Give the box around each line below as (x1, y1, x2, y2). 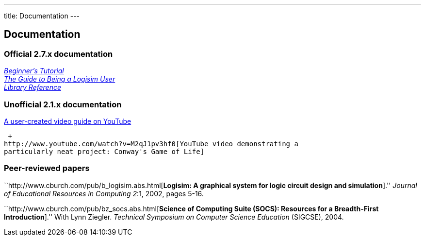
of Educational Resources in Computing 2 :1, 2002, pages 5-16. (4, 189, 204, 198)
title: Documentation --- (4, 12, 80, 20)
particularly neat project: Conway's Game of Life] (4, 147, 205, 155)
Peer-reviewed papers (4, 163, 90, 173)
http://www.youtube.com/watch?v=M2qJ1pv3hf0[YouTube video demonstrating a (4, 139, 298, 148)
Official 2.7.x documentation (4, 49, 113, 59)
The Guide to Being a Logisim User (4, 75, 115, 84)
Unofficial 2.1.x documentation (4, 99, 122, 109)
